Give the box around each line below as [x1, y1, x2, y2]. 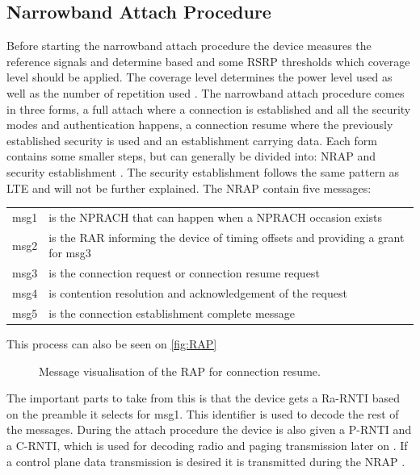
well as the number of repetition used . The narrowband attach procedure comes [6, 84, 405, 101]
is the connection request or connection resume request [48, 265, 320, 281]
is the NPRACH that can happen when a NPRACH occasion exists [48, 208, 383, 225]
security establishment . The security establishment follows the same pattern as [6, 163, 400, 180]
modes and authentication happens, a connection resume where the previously [6, 116, 393, 133]
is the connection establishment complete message [48, 304, 296, 321]
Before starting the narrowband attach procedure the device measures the [6, 37, 372, 54]
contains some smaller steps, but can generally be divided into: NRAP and [6, 148, 376, 165]
